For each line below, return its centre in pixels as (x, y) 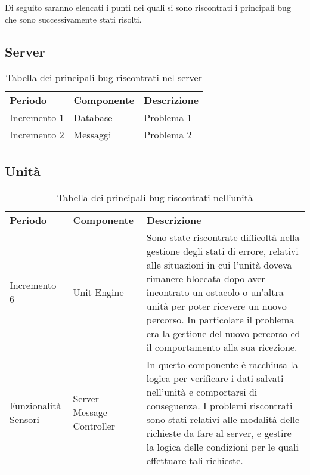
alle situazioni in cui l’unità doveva (219, 264)
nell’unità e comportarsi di (202, 391)
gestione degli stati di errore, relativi (222, 251)
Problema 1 (168, 118)
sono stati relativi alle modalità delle (223, 419)
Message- (92, 412)
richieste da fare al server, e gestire (219, 433)
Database (93, 118)
